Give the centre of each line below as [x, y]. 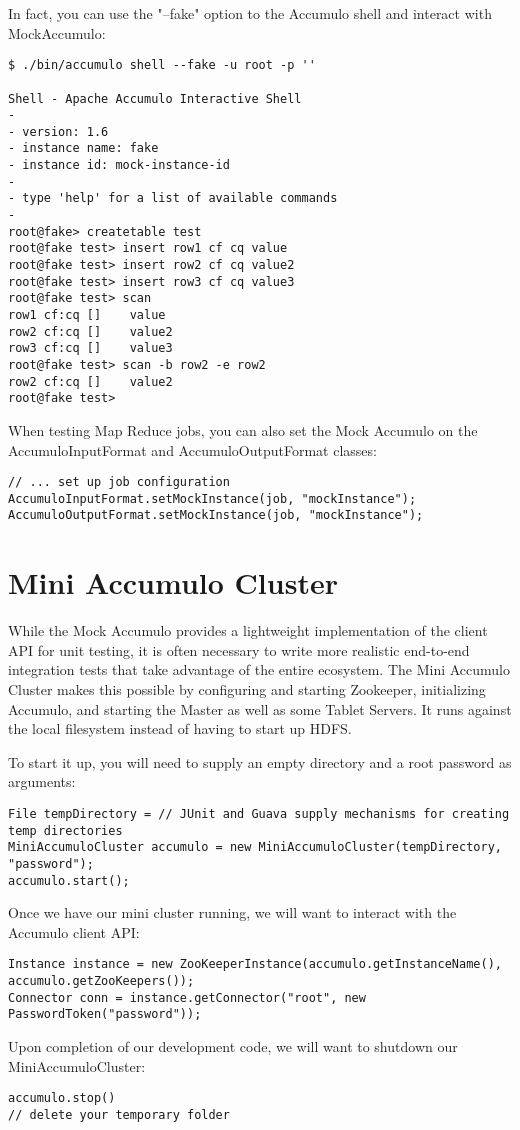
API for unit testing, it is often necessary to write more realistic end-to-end [239, 649]
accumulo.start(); [69, 880]
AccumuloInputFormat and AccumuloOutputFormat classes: [192, 449]
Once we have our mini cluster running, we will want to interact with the [232, 912]
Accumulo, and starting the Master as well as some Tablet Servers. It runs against [260, 708]
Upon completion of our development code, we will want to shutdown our [233, 1046]
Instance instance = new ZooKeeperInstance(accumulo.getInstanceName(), [255, 964]
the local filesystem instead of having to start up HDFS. [180, 728]
